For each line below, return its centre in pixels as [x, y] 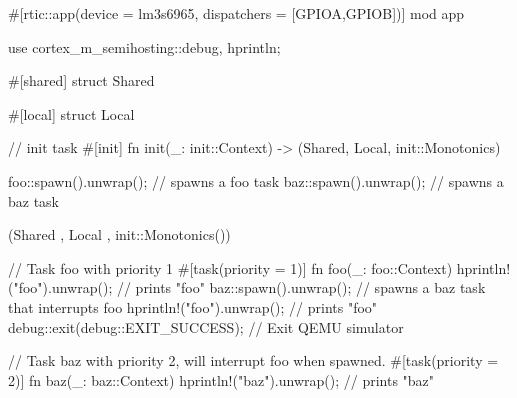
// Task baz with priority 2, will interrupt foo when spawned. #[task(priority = [253, 360]
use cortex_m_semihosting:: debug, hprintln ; [144, 46]
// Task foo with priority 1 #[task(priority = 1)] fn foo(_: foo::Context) [230, 267]
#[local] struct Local [71, 113]
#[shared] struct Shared [81, 80]
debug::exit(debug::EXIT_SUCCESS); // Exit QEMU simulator [206, 326]
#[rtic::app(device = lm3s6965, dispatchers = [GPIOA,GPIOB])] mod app [236, 13]
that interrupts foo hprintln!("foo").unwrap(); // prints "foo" [193, 306]
